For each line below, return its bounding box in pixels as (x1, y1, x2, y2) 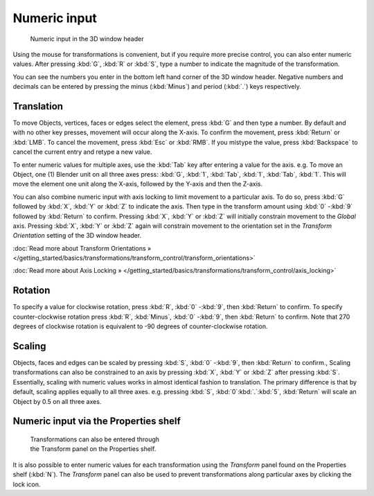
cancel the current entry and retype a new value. (12, 148, 152, 156)
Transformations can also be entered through (30, 435, 159, 443)
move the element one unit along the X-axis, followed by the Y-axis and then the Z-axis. (12, 180, 263, 188)
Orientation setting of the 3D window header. (12, 231, 142, 240)
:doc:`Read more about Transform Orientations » (12, 244, 152, 252)
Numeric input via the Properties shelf (12, 416, 181, 427)
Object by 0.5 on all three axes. (12, 397, 102, 405)
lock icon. (12, 480, 41, 488)
